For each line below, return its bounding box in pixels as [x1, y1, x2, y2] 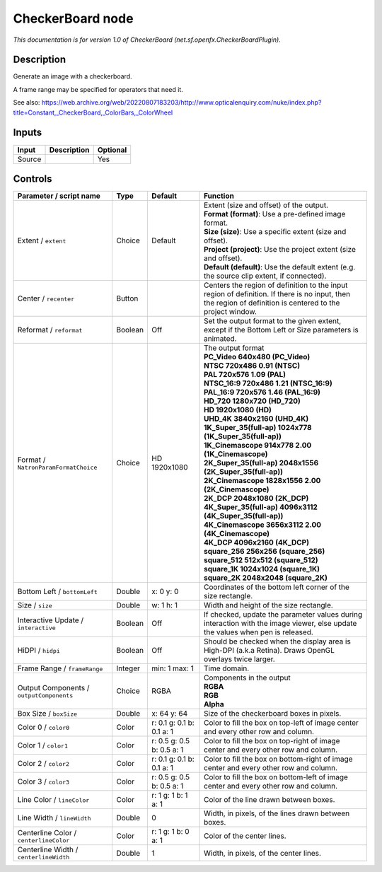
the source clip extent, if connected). [204, 271, 327, 281]
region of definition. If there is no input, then [204, 289, 350, 299]
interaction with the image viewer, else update [204, 619, 357, 629]
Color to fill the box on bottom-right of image [204, 754, 353, 764]
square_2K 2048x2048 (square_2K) [204, 573, 328, 583]
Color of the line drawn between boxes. [204, 795, 335, 805]
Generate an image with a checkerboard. [13, 72, 132, 81]
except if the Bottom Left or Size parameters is [204, 325, 359, 335]
